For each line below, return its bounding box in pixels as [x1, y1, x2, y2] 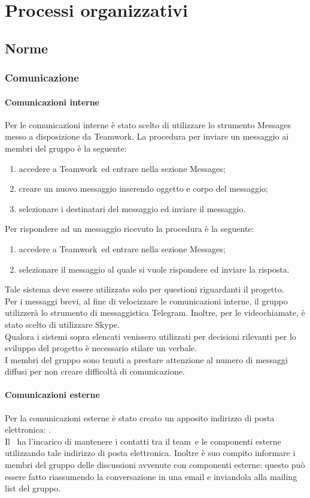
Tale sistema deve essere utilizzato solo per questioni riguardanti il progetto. [5, 283, 284, 295]
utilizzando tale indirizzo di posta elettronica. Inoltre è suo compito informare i [5, 446, 296, 459]
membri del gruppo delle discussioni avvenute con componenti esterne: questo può [5, 458, 305, 471]
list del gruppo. [5, 482, 61, 494]
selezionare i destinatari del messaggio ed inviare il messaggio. [19, 202, 246, 215]
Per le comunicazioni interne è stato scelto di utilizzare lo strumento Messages [5, 118, 291, 131]
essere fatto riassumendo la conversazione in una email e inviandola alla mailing [5, 470, 297, 482]
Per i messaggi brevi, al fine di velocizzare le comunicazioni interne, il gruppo [5, 294, 288, 307]
